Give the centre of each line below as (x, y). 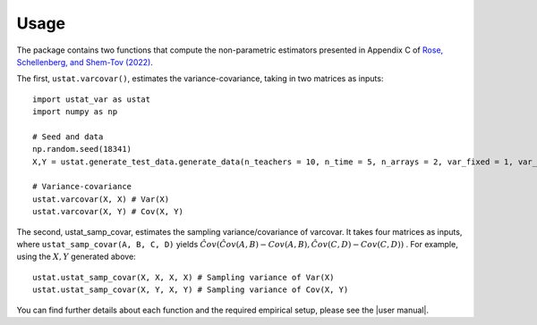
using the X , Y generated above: (76, 257)
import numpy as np (75, 112)
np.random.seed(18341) (82, 149)
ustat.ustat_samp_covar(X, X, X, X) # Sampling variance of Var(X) (183, 277)
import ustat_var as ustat (92, 99)
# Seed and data (68, 137)
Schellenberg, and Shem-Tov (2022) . (85, 62)
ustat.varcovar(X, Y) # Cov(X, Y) (108, 212)
